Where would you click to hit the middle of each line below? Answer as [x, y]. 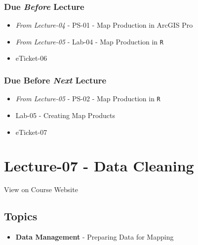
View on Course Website [41, 189]
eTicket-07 [31, 132]
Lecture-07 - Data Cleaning [99, 166]
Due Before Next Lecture [55, 80]
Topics [21, 216]
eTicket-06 [31, 58]
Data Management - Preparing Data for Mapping [95, 237]
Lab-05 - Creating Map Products [65, 115]
